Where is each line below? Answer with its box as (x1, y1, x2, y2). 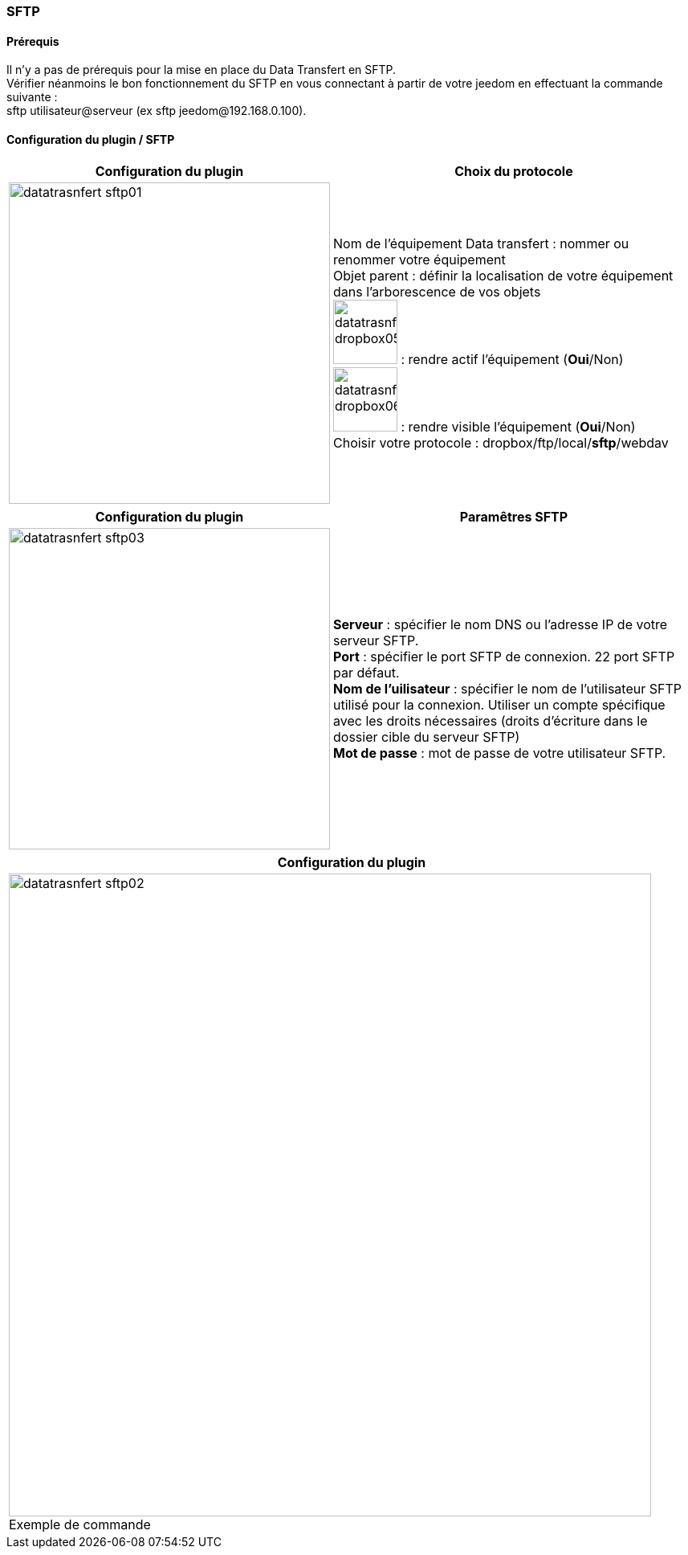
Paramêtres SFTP (459, 509, 568, 526)
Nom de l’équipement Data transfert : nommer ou (333, 235, 629, 252)
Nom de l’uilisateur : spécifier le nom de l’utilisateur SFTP (333, 681, 682, 698)
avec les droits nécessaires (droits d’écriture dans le (333, 713, 648, 730)
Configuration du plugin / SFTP (6, 132, 175, 146)
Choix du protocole (454, 163, 573, 180)
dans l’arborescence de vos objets (333, 284, 541, 301)
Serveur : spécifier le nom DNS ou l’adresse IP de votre (333, 616, 668, 633)
